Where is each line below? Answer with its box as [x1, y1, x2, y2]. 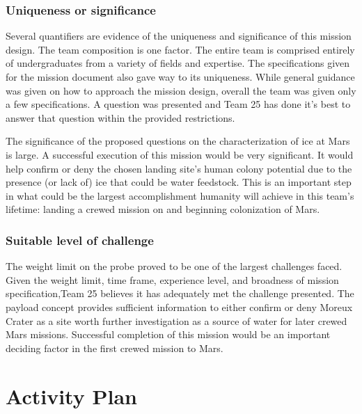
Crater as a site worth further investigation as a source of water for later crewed [6, 313, 347, 328]
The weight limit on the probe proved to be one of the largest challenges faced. [6, 259, 343, 273]
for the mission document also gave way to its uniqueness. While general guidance [6, 70, 355, 83]
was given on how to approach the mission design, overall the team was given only [6, 83, 356, 97]
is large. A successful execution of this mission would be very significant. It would [6, 147, 354, 161]
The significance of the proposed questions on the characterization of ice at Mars [6, 134, 350, 148]
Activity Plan [6, 381, 137, 410]
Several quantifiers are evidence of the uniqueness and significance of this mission [6, 29, 352, 43]
